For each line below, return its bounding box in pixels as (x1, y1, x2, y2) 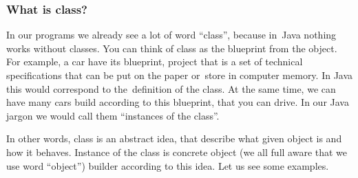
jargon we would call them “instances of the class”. (6, 108, 220, 122)
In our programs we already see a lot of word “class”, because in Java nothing (6, 27, 337, 42)
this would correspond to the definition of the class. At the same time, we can (6, 81, 336, 96)
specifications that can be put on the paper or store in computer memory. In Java (6, 68, 353, 82)
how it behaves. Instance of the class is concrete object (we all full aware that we (6, 144, 348, 159)
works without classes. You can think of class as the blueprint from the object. (6, 41, 337, 55)
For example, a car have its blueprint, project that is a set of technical (6, 54, 303, 69)
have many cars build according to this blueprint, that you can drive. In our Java (6, 95, 349, 109)
